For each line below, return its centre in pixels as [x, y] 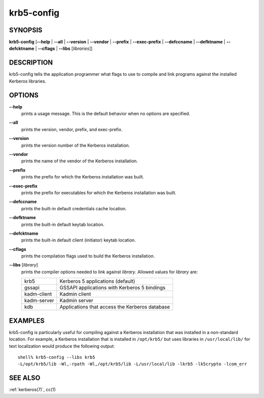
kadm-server [39, 301]
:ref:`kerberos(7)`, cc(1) [33, 390]
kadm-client [38, 294]
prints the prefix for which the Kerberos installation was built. [83, 177]
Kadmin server [76, 301]
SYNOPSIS [26, 30]
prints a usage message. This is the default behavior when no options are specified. [106, 114]
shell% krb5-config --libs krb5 [56, 357]
